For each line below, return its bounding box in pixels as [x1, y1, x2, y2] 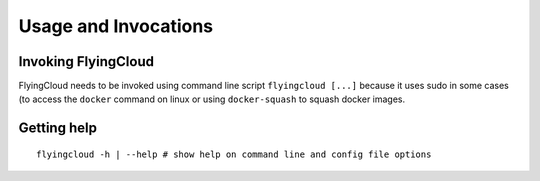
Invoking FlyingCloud [18, 53, 155, 70]
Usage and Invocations [18, 15, 214, 37]
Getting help [18, 120, 97, 137]
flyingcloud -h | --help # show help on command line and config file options [36, 148, 432, 160]
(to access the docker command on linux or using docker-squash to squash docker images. [18, 93, 406, 105]
